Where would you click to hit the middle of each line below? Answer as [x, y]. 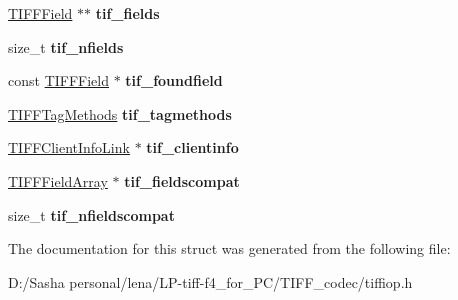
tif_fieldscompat [182, 180]
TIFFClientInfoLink [69, 147]
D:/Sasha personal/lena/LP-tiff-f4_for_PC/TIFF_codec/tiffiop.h [210, 281]
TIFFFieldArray [58, 180]
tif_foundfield [174, 80]
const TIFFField [58, 80]
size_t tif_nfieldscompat [91, 214]
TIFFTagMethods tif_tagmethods [120, 113]
